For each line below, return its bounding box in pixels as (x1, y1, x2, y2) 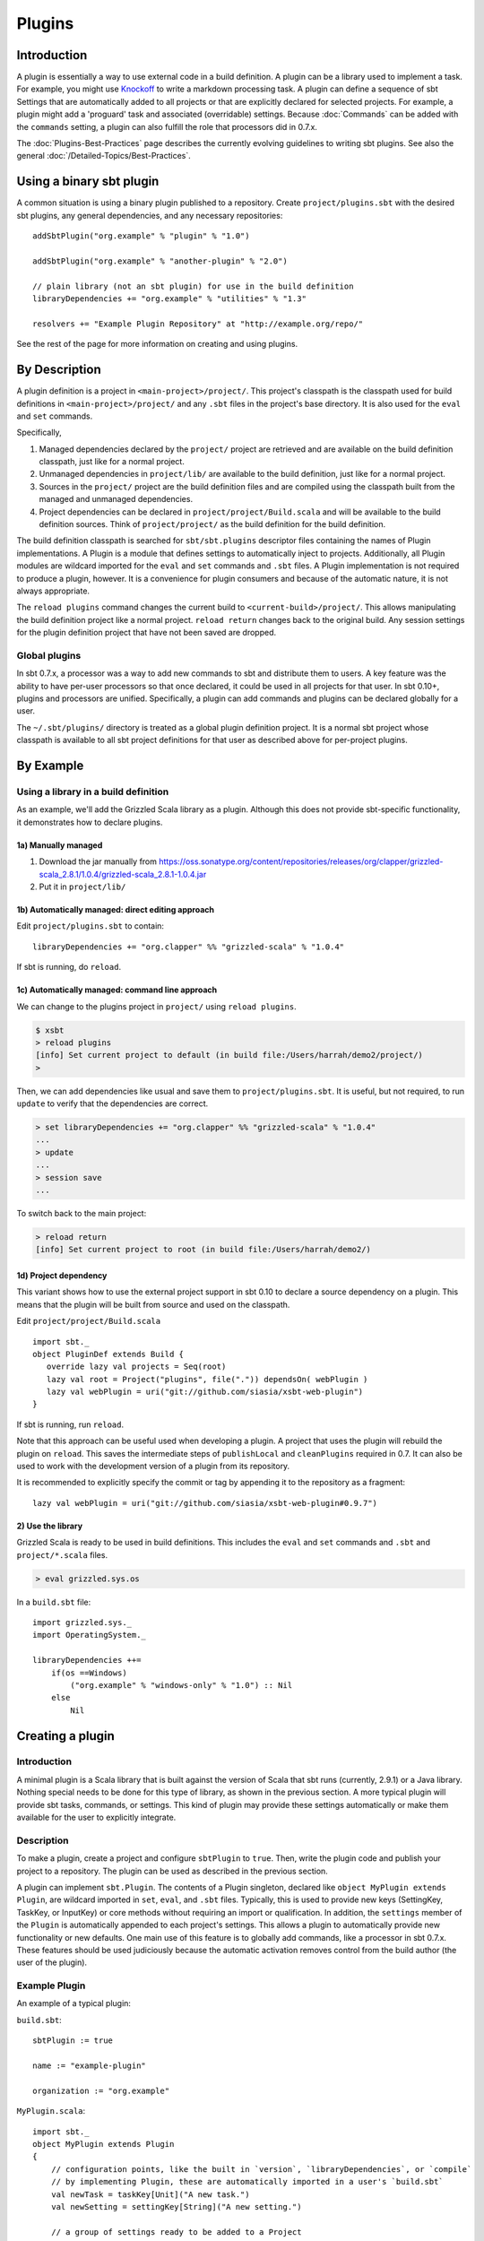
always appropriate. (16, 585, 90, 596)
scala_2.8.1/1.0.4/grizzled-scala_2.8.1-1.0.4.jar (39, 869, 207, 879)
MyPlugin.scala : (16, 2106, 86, 2116)
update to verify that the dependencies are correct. (16, 1098, 209, 1109)
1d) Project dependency (16, 1269, 108, 1281)
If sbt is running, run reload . (16, 1419, 125, 1430)
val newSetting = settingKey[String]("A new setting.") (50, 2202, 302, 2211)
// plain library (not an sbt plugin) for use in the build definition (32, 281, 354, 291)
